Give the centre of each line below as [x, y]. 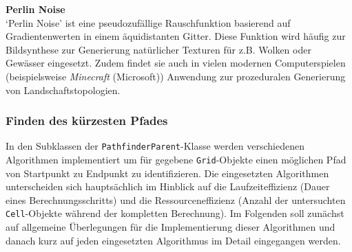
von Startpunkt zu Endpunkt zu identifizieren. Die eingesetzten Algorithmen [167, 173]
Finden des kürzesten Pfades [87, 121]
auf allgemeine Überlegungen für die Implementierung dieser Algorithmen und [170, 227]
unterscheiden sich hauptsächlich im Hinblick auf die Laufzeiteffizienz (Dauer [168, 186]
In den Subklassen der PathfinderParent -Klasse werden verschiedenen [155, 146]
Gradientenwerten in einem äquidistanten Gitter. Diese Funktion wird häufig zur [176, 36]
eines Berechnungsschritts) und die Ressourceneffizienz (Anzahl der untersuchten [176, 199]
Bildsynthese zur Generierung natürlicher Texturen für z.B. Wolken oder [158, 49]
